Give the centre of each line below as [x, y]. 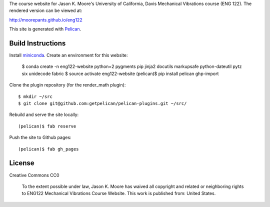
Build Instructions [37, 43]
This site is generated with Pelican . [45, 29]
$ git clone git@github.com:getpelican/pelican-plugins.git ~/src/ [102, 103]
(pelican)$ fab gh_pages [48, 149]
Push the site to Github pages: [40, 137]
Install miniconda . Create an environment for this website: [68, 55]
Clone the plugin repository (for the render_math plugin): [67, 85]
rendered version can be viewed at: [46, 10]
